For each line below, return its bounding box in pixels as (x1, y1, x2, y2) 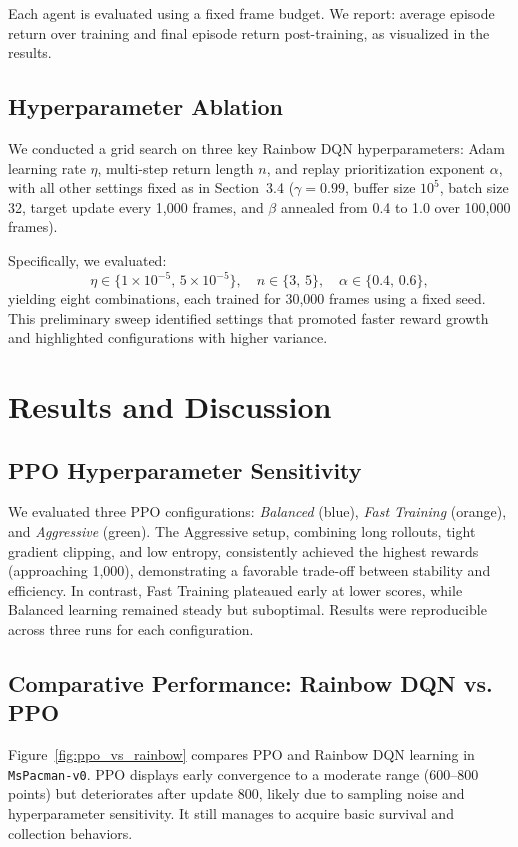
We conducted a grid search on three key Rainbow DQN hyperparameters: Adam (8, 137, 505, 158)
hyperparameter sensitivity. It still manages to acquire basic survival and (8, 803, 454, 823)
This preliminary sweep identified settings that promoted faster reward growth (8, 307, 489, 328)
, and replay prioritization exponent (266, 157, 486, 178)
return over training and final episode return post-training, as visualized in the (8, 22, 490, 43)
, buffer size (344, 177, 416, 198)
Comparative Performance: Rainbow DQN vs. (8, 667, 493, 698)
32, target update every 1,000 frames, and (8, 196, 264, 217)
